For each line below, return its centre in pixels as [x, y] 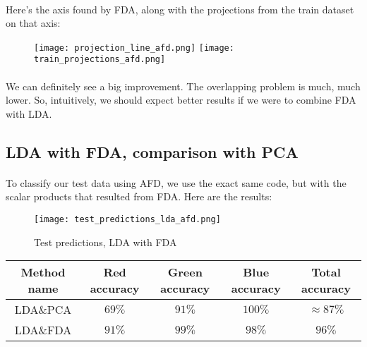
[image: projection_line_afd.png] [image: [134, 48]
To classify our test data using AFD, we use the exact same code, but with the [176, 182]
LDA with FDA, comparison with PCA [152, 151]
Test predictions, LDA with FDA [106, 242]
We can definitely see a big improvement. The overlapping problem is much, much [183, 86]
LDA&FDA [43, 330]
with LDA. [29, 113]
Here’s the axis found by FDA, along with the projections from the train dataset [180, 9]
